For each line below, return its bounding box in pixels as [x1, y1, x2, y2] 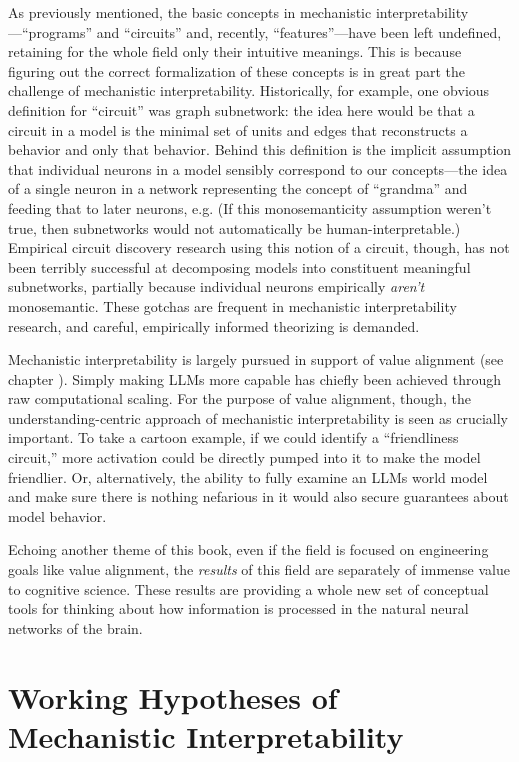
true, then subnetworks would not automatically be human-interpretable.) [8, 217, 461, 238]
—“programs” [8, 21, 93, 42]
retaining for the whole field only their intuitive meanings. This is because [8, 41, 462, 62]
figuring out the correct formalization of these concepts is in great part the [8, 60, 466, 81]
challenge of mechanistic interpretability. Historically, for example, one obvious [8, 80, 490, 101]
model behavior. [8, 505, 107, 526]
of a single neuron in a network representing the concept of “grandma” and [8, 178, 468, 199]
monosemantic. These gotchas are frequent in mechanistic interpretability [8, 295, 457, 316]
